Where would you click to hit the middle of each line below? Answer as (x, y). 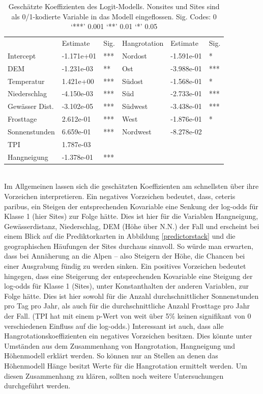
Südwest (135, 106)
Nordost (134, 55)
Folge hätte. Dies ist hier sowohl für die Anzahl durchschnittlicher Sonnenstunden (131, 296)
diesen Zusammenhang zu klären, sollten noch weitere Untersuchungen (114, 375)
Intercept (22, 55)
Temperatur (26, 81)
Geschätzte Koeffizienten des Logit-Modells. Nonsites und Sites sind (114, 6)
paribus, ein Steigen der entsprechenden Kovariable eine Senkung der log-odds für (131, 206)
